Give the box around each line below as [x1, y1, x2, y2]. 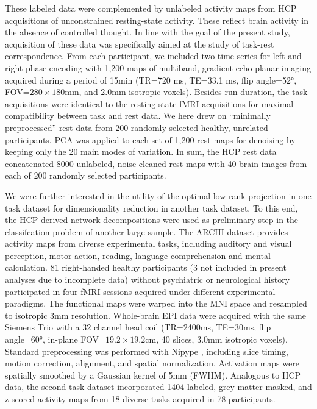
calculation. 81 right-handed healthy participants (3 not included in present [5, 261, 287, 274]
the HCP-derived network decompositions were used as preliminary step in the [5, 213, 299, 226]
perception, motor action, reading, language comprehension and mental [5, 249, 271, 261]
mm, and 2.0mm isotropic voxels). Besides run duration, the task [65, 85, 308, 98]
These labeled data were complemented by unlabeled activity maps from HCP [5, 2, 297, 14]
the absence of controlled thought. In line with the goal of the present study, [5, 26, 290, 38]
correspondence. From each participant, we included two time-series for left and [5, 49, 302, 62]
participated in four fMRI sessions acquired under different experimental [5, 285, 276, 297]
